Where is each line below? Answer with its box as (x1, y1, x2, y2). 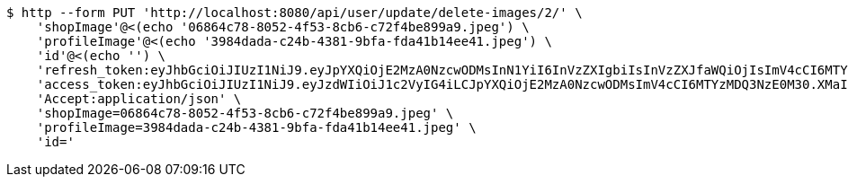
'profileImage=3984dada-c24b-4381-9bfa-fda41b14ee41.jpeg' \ (36, 120, 477, 135)
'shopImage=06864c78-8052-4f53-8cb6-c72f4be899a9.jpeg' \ (36, 106, 454, 120)
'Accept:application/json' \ (36, 92, 242, 106)
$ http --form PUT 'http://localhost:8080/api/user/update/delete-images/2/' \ (6, 5, 583, 20)
